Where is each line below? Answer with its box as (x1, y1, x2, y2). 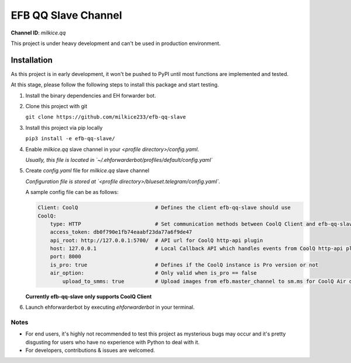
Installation (11, 55, 53, 65)
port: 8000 (50, 253, 81, 260)
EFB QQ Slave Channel (11, 9, 122, 22)
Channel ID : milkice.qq (11, 29, 66, 36)
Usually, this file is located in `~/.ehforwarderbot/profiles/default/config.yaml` (25, 156, 213, 163)
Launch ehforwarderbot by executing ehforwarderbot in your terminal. (25, 304, 195, 311)
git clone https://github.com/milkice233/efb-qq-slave (25, 114, 187, 120)
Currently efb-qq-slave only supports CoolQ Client (25, 293, 152, 300)
